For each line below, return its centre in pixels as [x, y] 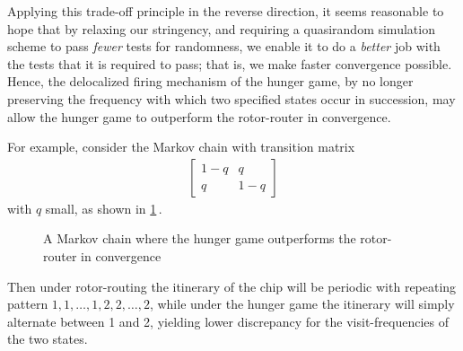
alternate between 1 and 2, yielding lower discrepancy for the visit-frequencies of [228, 321]
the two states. [48, 339]
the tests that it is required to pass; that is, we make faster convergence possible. [230, 63]
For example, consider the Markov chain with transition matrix [181, 147]
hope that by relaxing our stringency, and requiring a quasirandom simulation [221, 28]
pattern [28, 304]
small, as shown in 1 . [104, 208]
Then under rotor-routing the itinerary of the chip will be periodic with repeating [232, 286]
